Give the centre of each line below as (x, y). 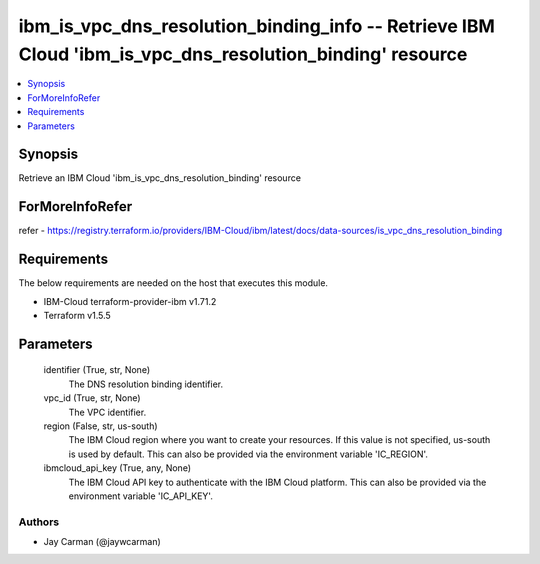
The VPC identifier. (107, 412)
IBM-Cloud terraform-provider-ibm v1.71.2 (130, 301)
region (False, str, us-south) (101, 426)
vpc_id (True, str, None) (92, 398)
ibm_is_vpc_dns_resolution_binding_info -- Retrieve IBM (256, 26)
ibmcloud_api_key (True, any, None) (117, 468)
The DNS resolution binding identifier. (146, 384)
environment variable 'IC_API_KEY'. (141, 496)
